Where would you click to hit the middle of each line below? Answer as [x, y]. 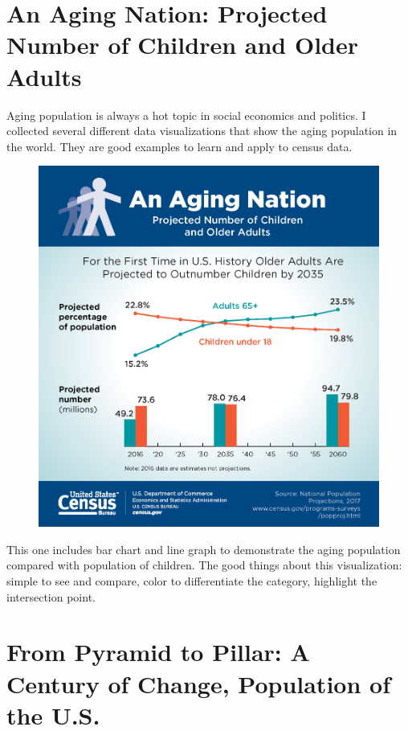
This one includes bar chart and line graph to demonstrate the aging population [204, 549]
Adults [44, 76]
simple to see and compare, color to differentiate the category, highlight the [192, 581]
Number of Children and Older [182, 45]
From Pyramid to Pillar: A [158, 652]
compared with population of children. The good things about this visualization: [204, 565]
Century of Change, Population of [198, 683]
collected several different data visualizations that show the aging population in [202, 131]
